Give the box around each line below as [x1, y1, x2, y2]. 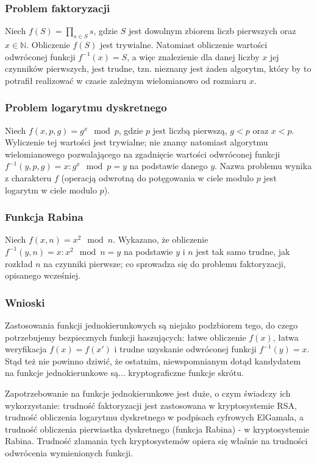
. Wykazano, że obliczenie [113, 233, 208, 246]
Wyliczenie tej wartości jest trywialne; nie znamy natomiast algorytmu [5, 136, 268, 148]
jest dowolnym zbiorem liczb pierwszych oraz [129, 24, 296, 37]
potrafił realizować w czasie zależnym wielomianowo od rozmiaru [5, 74, 247, 86]
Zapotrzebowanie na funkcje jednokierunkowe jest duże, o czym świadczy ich [5, 386, 291, 399]
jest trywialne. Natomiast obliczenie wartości [100, 38, 268, 51]
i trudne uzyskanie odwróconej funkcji [114, 343, 257, 355]
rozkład [5, 257, 33, 270]
